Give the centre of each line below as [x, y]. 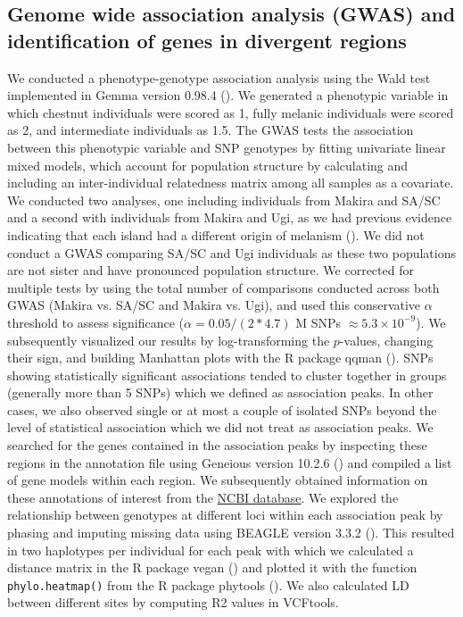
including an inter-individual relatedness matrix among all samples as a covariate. [231, 183]
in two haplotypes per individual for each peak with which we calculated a [211, 550]
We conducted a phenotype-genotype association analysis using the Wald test [219, 77]
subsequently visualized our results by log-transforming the [169, 340]
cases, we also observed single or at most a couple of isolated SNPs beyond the [222, 409]
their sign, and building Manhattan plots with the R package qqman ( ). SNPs [220, 358]
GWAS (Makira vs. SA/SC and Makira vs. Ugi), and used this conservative [214, 305]
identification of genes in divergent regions [207, 40]
